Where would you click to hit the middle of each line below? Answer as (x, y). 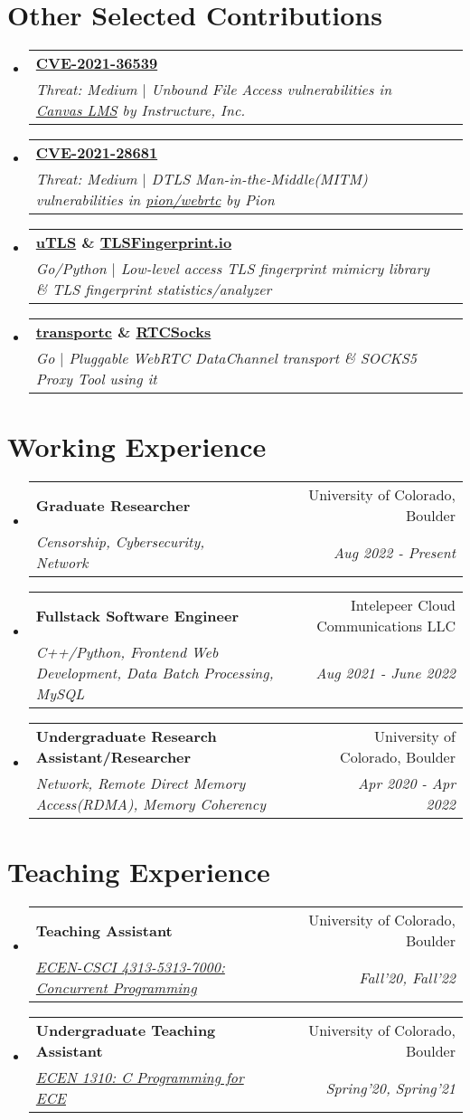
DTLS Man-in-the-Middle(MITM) (259, 179)
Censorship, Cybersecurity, (120, 542)
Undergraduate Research (126, 736)
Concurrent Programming (116, 988)
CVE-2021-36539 (97, 63)
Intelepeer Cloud (403, 605)
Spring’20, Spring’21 (390, 1087)
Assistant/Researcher (113, 757)
